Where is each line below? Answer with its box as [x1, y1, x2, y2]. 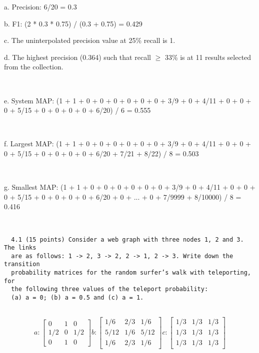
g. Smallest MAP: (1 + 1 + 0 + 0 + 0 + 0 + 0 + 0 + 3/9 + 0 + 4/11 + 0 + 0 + [4, 182, 255, 192]
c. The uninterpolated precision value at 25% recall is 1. [4, 35, 175, 45]
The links [4, 244, 36, 252]
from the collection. [4, 61, 63, 72]
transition [4, 261, 40, 268]
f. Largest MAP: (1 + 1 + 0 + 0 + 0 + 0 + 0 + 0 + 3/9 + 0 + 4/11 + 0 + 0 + [4, 138, 251, 149]
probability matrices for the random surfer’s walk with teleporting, [11, 269, 251, 277]
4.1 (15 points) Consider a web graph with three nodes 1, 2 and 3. [11, 236, 244, 243]
